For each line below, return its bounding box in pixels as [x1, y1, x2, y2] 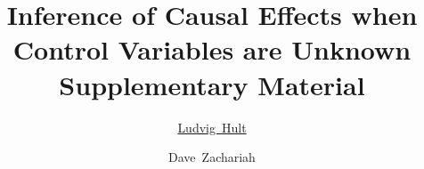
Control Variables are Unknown [12, 31, 412, 68]
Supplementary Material [59, 66, 365, 102]
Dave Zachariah [168, 148, 256, 166]
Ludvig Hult [177, 117, 247, 136]
